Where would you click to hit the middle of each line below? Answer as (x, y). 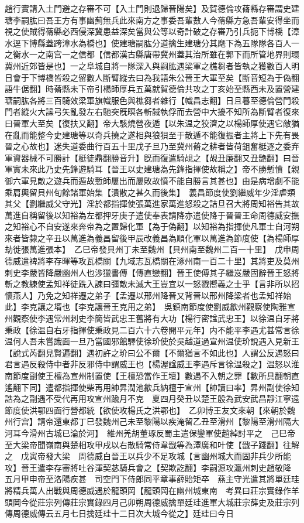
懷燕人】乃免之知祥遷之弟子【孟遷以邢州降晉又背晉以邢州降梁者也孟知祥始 (148, 295)
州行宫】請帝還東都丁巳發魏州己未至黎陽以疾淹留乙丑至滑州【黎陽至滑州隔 (148, 421)
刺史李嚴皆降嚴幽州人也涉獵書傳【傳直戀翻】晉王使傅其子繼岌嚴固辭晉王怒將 (152, 272)
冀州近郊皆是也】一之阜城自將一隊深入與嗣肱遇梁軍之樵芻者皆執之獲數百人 (148, 65)
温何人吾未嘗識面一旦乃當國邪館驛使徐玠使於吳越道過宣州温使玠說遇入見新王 (152, 341)
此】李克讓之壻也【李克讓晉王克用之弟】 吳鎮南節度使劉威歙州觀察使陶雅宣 (150, 307)
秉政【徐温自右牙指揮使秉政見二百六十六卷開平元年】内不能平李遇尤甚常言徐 (152, 329)
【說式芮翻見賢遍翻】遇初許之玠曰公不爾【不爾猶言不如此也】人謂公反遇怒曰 (152, 352)
